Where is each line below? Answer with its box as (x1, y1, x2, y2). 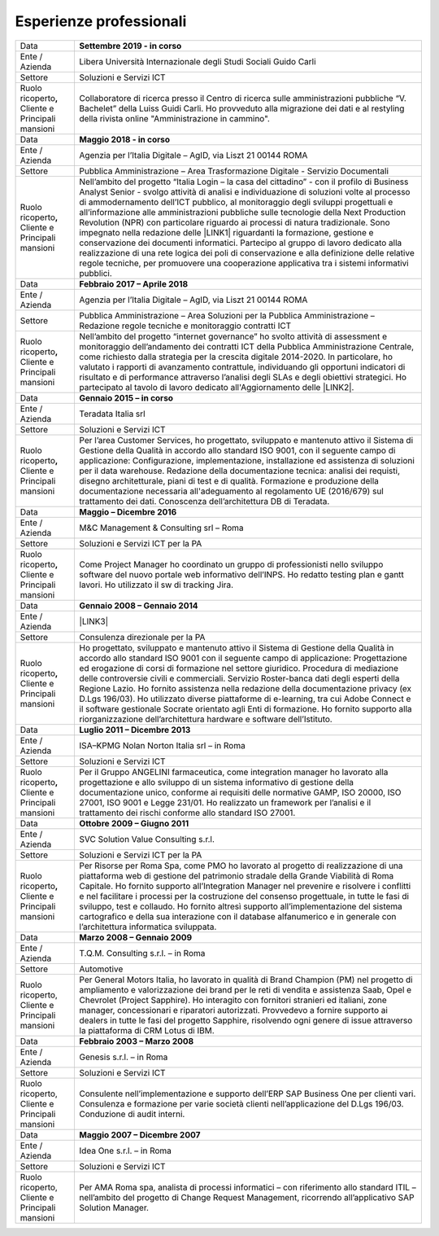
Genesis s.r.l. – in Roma (79, 1051, 168, 1063)
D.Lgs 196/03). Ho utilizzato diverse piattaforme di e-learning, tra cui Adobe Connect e (79, 693, 411, 704)
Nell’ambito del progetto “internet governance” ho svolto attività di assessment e (79, 331, 388, 342)
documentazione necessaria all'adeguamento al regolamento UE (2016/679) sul (79, 485, 384, 497)
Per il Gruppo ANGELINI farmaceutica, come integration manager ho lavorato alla (79, 766, 389, 778)
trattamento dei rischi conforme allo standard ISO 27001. (79, 807, 296, 818)
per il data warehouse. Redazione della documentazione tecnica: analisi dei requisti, (79, 465, 401, 476)
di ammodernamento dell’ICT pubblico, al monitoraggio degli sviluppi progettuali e (79, 196, 393, 208)
